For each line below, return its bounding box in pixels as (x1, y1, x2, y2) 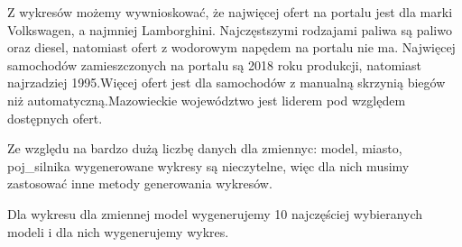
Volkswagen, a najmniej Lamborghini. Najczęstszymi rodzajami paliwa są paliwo (7, 20, 452, 39)
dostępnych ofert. (7, 108, 103, 127)
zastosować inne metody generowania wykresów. (7, 174, 273, 193)
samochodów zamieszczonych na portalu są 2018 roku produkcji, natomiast (7, 55, 421, 74)
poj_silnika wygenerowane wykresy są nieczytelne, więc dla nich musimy (7, 156, 410, 175)
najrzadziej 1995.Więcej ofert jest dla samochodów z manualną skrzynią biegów (7, 73, 446, 92)
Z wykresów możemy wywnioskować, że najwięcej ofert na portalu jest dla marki (7, 3, 453, 21)
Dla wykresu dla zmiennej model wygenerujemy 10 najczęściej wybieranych (7, 204, 423, 223)
